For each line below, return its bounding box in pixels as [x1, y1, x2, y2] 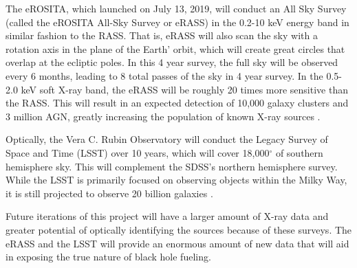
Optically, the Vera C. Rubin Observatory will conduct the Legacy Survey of [6, 132, 328, 146]
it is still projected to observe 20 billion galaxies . [6, 186, 213, 200]
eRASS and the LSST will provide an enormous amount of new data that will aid [6, 236, 349, 250]
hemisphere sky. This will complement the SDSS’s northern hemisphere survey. [6, 159, 338, 173]
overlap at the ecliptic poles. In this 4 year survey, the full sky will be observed [6, 55, 338, 69]
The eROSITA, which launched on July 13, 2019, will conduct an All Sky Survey [6, 1, 347, 15]
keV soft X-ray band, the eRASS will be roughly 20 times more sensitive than [21, 82, 348, 96]
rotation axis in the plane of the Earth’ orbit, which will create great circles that [6, 41, 345, 56]
